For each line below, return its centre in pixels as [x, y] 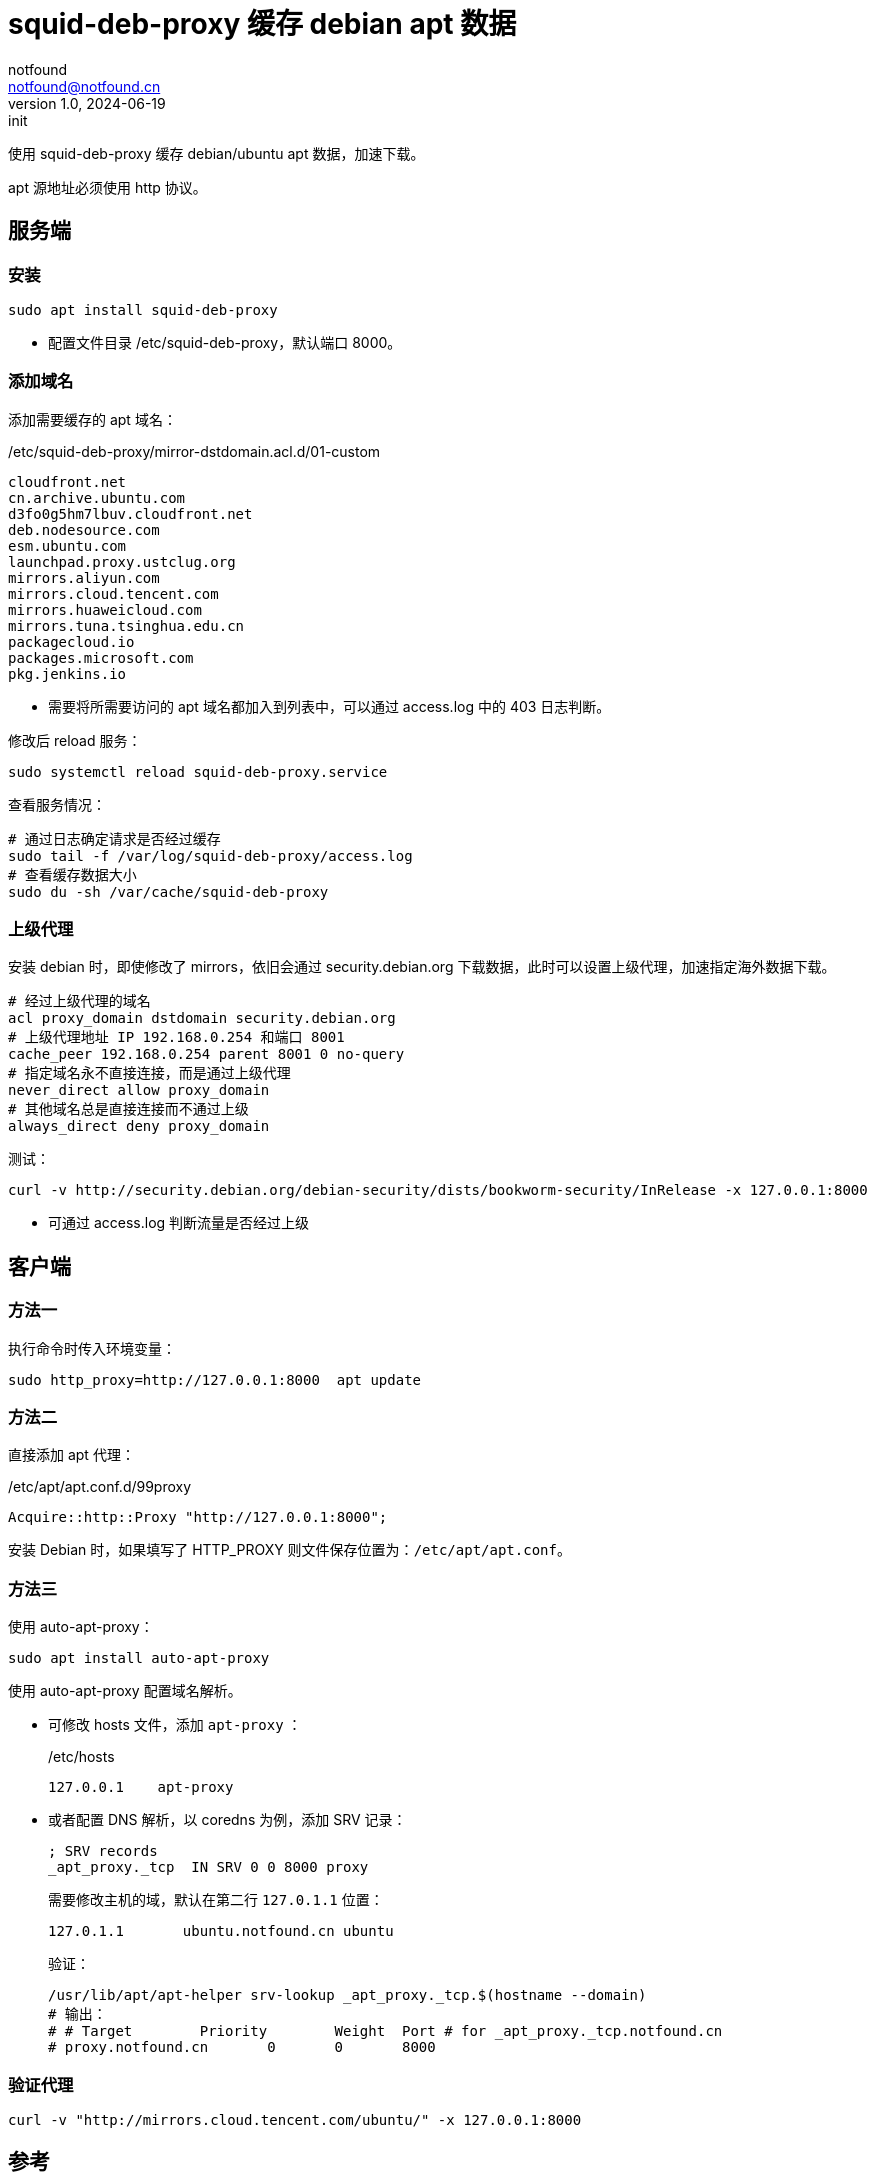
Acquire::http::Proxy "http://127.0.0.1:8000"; [198, 1517]
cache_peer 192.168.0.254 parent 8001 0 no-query [206, 1054]
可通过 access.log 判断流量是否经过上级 [179, 1223]
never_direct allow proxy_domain [139, 1090]
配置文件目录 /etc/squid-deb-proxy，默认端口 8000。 [225, 342]
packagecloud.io [71, 641]
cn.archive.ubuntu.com [97, 497]
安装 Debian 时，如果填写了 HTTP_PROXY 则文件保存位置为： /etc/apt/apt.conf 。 [289, 1550]
